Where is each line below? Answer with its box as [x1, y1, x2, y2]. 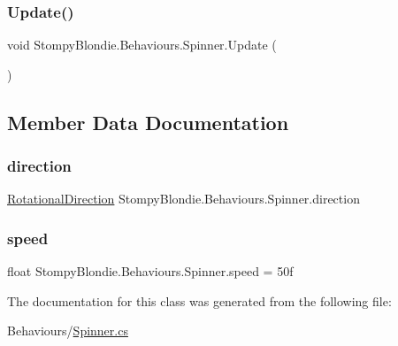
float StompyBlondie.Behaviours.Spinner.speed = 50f [7, 262, 294, 281]
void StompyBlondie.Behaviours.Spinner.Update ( [7, 35, 277, 54]
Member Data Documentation [7, 108, 289, 135]
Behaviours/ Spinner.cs [7, 321, 128, 340]
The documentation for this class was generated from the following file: [7, 291, 392, 310]
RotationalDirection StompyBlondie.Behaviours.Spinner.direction [7, 189, 360, 208]
